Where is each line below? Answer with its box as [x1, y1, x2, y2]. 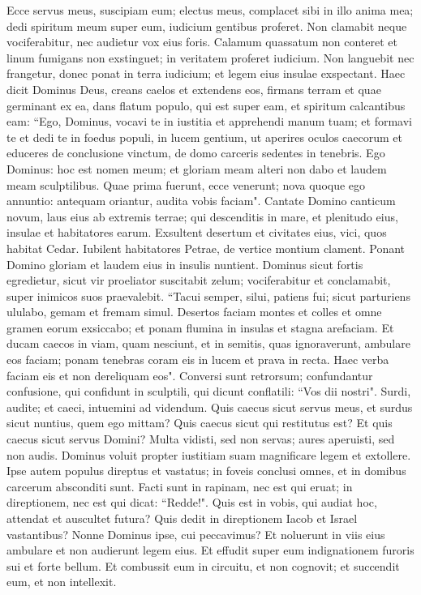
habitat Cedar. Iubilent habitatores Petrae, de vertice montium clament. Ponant [6, 239, 406, 256]
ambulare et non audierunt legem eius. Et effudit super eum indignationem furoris [6, 541, 415, 559]
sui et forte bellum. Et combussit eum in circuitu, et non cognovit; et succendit [6, 557, 400, 574]
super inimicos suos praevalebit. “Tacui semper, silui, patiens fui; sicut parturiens [6, 287, 410, 304]
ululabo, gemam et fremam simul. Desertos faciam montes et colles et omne [6, 303, 382, 320]
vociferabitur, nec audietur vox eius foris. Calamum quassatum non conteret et [6, 33, 397, 50]
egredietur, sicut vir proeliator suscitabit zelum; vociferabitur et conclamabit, [6, 272, 391, 289]
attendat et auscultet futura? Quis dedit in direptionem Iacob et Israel [6, 510, 358, 526]
